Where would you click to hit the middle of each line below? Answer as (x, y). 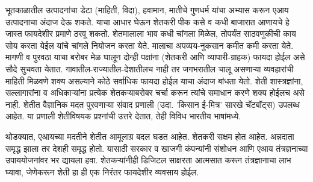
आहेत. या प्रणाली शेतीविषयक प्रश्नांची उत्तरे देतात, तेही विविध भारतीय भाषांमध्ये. (123, 116)
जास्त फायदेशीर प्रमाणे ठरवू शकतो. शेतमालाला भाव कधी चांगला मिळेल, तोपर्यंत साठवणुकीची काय (151, 33)
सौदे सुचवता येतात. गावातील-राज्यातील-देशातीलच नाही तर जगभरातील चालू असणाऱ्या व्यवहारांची (150, 68)
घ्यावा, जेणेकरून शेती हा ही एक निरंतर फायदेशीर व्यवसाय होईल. (102, 171)
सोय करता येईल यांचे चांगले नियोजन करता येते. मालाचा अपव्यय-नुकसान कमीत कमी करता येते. (150, 45)
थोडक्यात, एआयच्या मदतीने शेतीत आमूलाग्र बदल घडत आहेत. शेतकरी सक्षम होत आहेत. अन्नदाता (150, 136)
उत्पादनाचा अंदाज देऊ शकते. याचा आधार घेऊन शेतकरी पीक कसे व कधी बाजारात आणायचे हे (147, 21)
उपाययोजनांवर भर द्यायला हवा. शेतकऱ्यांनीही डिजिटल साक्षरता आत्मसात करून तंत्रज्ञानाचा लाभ (148, 160)
